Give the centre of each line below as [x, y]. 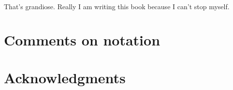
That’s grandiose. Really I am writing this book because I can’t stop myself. [117, 6]
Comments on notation [82, 39]
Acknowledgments [65, 78]
